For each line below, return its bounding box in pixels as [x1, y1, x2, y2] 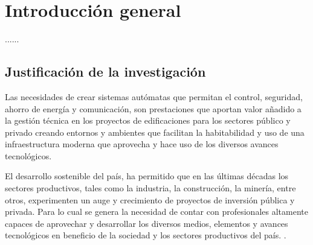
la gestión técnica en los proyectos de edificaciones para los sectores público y [5, 114, 291, 127]
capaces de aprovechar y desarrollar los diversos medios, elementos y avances [5, 217, 288, 229]
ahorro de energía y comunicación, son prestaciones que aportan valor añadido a [5, 102, 302, 115]
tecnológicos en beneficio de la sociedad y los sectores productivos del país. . [5, 229, 286, 241]
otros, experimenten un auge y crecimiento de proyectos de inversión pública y [5, 193, 295, 206]
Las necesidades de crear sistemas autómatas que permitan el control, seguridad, [5, 90, 303, 103]
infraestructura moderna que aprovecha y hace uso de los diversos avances [5, 138, 279, 150]
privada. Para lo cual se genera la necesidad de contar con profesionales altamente [5, 205, 308, 218]
